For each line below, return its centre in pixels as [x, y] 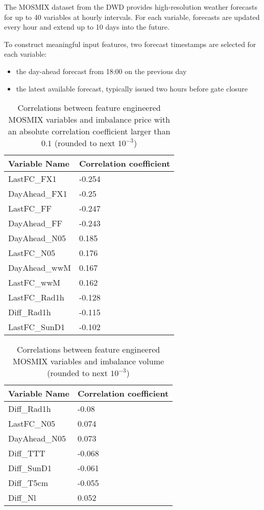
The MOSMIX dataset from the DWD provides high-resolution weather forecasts [131, 7]
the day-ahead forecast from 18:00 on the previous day [101, 71]
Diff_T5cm [28, 483]
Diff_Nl [22, 498]
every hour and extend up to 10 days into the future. [87, 27]
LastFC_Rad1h [36, 297]
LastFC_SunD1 [37, 327]
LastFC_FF [30, 208]
